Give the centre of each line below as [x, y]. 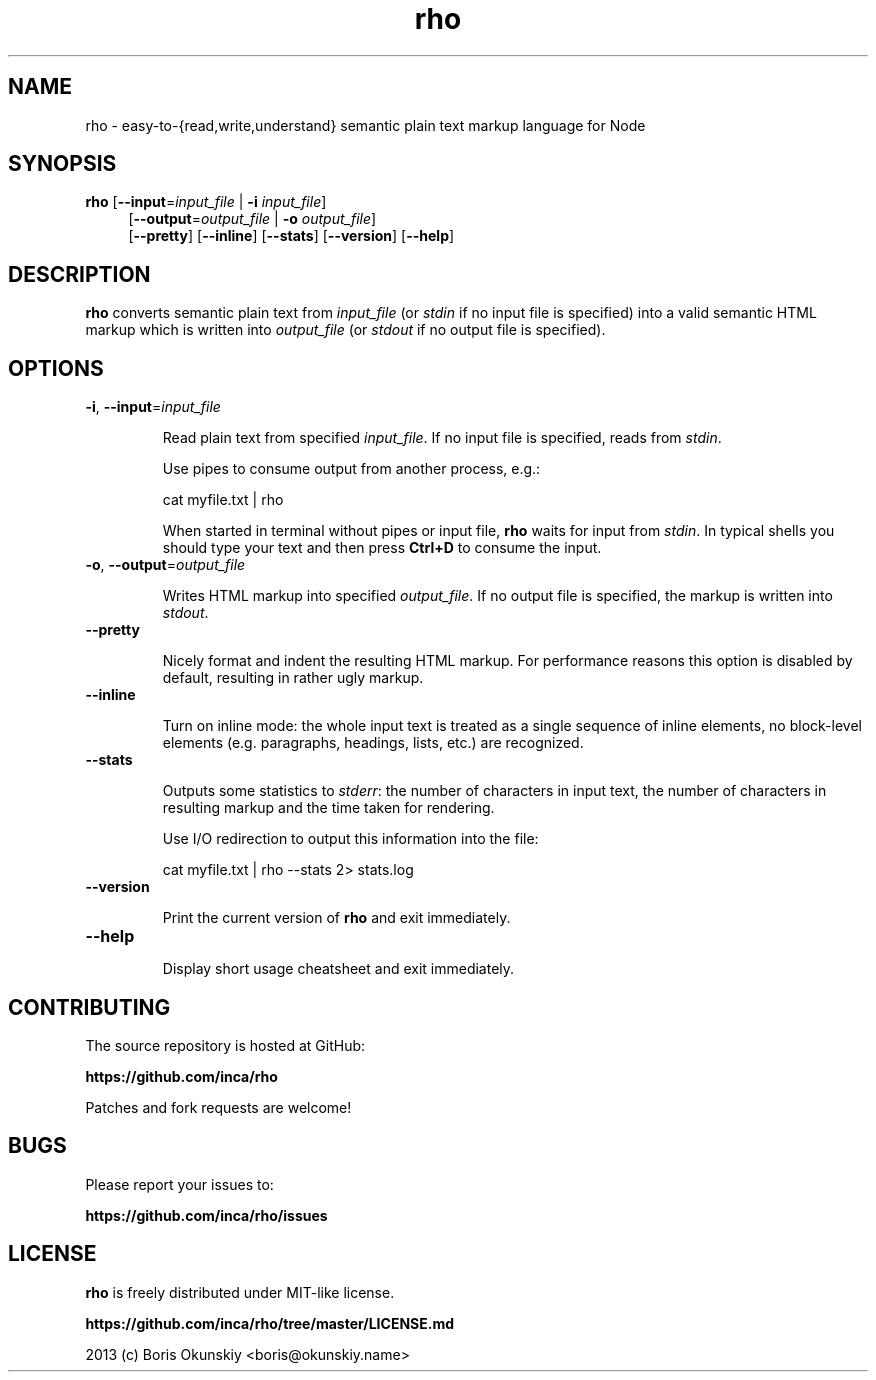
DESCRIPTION [79, 274]
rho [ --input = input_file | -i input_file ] [206, 202]
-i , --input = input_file [153, 407]
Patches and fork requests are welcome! [218, 1107]
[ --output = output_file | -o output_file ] [252, 219]
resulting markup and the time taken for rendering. [328, 808]
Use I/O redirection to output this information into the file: [350, 839]
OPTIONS [56, 368]
